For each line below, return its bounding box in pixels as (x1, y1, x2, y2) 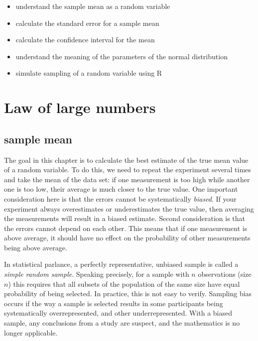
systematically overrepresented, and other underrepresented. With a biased (4, 308, 232, 318)
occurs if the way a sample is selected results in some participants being (4, 298, 223, 308)
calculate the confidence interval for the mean (15, 34, 155, 45)
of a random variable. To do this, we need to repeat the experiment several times (4, 164, 251, 175)
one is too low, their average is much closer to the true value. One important (4, 184, 238, 194)
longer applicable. (4, 327, 58, 338)
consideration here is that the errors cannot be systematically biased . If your (4, 193, 237, 204)
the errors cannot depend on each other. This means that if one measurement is (4, 223, 248, 233)
